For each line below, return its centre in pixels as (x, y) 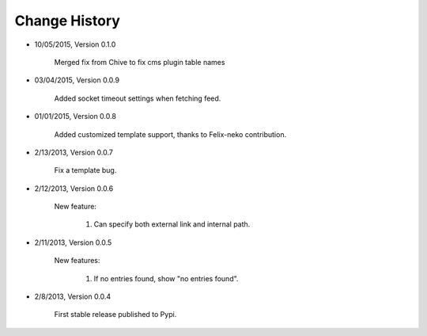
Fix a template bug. (85, 170)
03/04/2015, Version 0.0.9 (77, 80)
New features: (77, 261)
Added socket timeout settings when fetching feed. (138, 98)
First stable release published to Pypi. (115, 315)
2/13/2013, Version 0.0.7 (74, 152)
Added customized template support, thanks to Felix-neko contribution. (170, 134)
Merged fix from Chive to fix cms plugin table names (140, 62)
